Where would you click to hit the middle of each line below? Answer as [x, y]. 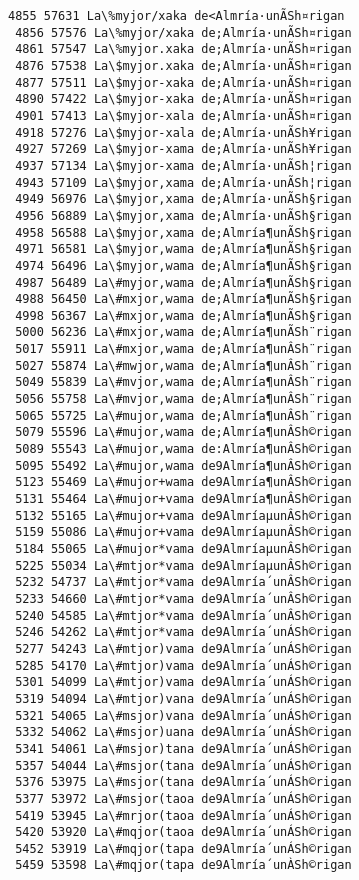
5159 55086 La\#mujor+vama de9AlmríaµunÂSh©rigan [183, 532]
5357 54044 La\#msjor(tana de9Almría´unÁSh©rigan [183, 765]
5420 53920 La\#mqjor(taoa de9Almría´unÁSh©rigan [183, 832]
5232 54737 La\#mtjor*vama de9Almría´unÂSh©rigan [183, 582]
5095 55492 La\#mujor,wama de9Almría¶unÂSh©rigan [183, 465]
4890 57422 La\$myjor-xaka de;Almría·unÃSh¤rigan [183, 99]
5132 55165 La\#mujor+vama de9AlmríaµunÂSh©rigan [183, 515]
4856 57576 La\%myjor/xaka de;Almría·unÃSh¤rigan [183, 32]
